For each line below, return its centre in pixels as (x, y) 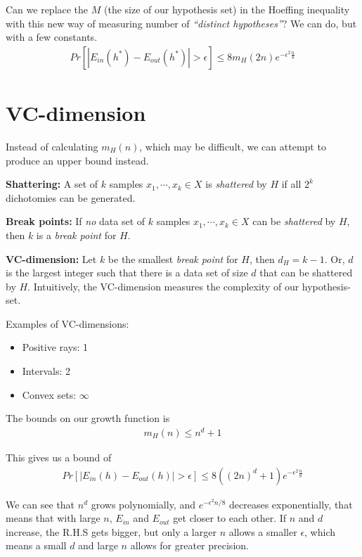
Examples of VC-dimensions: (67, 323)
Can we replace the (47, 9)
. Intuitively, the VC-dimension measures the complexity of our (163, 286)
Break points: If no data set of (76, 221)
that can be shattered (306, 273)
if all (291, 184)
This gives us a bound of (59, 457)
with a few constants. (52, 37)
